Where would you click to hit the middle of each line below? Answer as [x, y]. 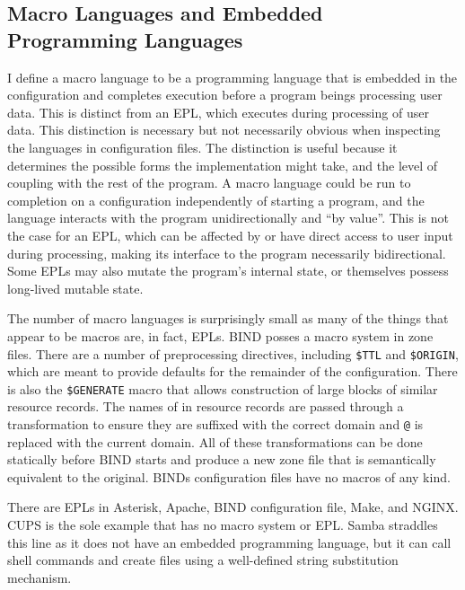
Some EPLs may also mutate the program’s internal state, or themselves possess [228, 271]
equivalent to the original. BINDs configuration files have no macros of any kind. [229, 476]
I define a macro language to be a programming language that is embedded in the [232, 77]
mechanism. [39, 577]
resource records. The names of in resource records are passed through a [206, 406]
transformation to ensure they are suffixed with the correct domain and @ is [215, 424]
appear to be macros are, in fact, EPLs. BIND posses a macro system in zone [220, 335]
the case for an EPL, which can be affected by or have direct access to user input [230, 235]
